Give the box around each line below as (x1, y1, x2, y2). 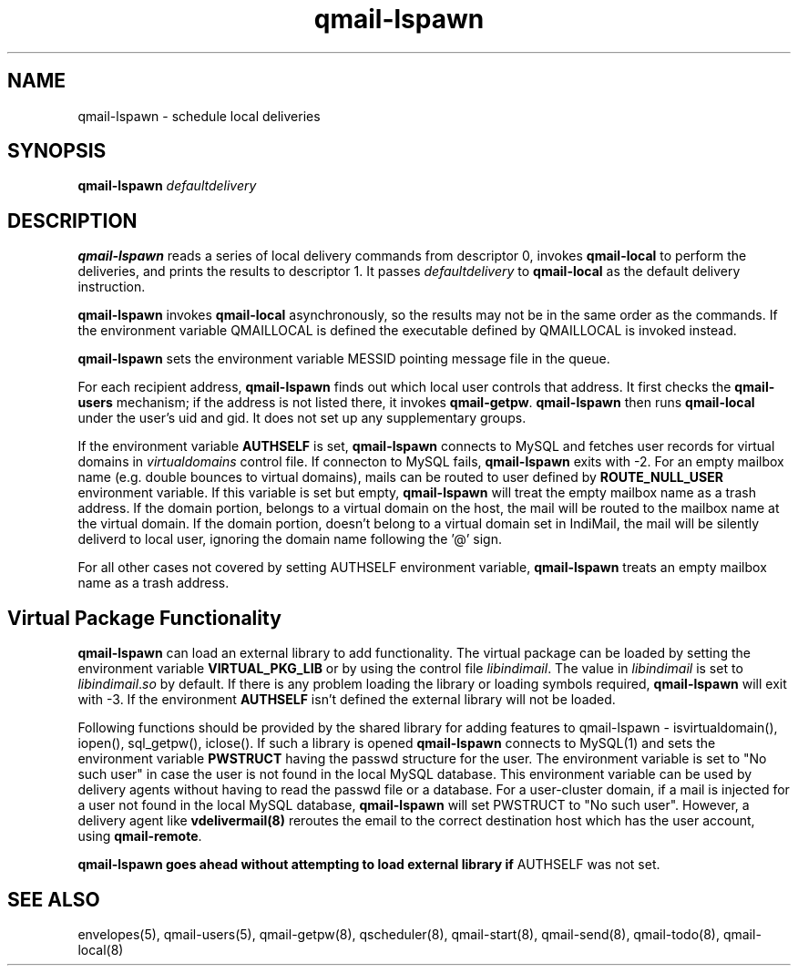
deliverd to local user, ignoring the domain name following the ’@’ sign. (77, 531, 502, 548)
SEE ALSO (7, 887, 100, 911)
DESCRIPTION (7, 209, 138, 232)
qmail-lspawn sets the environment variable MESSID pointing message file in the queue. (77, 351, 610, 367)
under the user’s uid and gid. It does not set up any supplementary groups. (77, 410, 527, 426)
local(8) (77, 941, 124, 958)
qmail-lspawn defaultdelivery (77, 178, 257, 194)
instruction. (77, 279, 146, 295)
